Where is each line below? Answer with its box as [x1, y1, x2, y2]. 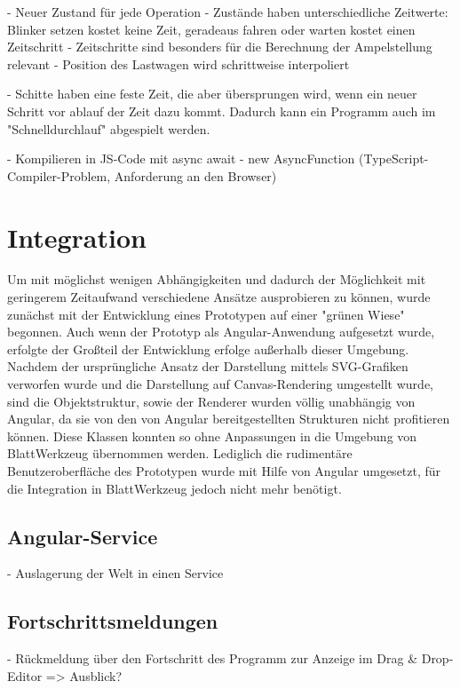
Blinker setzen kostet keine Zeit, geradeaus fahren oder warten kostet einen [7, 20, 416, 38]
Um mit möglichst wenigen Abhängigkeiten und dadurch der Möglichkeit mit [7, 270, 426, 289]
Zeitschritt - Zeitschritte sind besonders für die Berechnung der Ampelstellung [7, 37, 432, 56]
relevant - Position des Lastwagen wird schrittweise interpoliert [7, 54, 350, 73]
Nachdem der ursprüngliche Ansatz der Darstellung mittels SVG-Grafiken [7, 357, 408, 376]
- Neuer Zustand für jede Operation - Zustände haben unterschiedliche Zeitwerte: [7, 3, 448, 20]
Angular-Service [7, 522, 158, 550]
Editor [7, 666, 43, 685]
